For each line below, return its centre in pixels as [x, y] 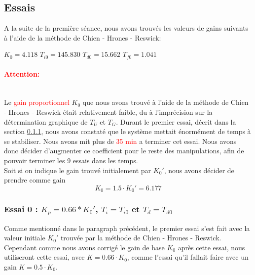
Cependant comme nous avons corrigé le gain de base [84, 247]
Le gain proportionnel [37, 102]
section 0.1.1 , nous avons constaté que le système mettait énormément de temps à [127, 131]
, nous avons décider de [199, 170]
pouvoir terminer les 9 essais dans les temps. [71, 160]
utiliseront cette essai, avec [44, 257]
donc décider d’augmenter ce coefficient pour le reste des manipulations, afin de [124, 151]
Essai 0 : [21, 209]
